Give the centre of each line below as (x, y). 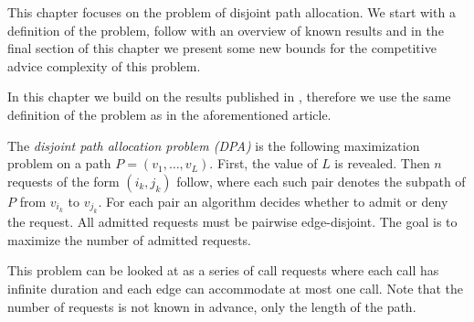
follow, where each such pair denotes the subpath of (321, 181)
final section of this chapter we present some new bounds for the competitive (222, 48)
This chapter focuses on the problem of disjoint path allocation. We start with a (232, 12)
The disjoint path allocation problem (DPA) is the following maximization (214, 145)
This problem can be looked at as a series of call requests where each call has (223, 270)
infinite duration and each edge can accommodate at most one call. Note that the (236, 288)
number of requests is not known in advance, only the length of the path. (212, 306)
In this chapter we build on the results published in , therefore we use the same (229, 97)
